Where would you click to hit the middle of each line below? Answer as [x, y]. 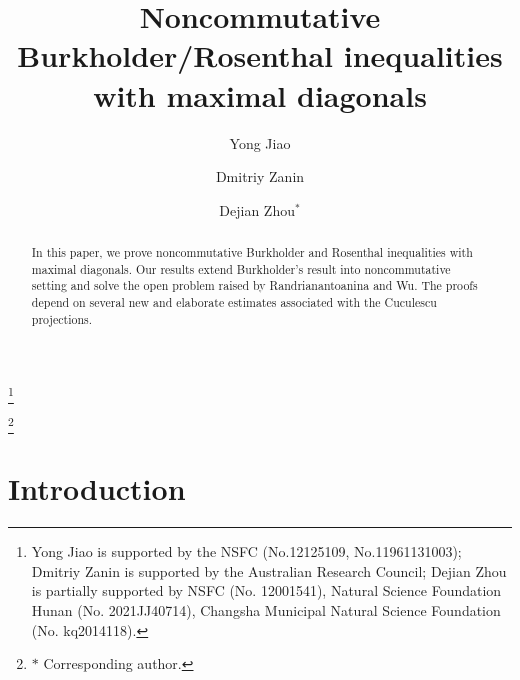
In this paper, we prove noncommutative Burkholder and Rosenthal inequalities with [252, 252]
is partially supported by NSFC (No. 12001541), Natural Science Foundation [266, 590]
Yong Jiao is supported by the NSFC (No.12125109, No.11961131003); [246, 551]
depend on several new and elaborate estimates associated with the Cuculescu [234, 302]
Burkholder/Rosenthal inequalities [260, 55]
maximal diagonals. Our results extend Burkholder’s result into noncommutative [241, 268]
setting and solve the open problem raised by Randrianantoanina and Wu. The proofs [254, 285]
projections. [62, 318]
